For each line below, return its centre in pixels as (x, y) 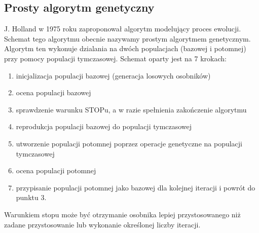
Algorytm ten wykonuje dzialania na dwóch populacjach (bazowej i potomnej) (125, 48)
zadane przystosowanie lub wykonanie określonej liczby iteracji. (102, 224)
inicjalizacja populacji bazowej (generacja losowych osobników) (113, 75)
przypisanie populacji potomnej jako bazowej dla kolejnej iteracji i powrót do (136, 187)
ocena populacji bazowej (53, 92)
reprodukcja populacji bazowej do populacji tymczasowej (104, 126)
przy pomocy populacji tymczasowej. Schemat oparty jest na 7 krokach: (115, 58)
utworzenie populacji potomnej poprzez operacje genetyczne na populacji (129, 143)
